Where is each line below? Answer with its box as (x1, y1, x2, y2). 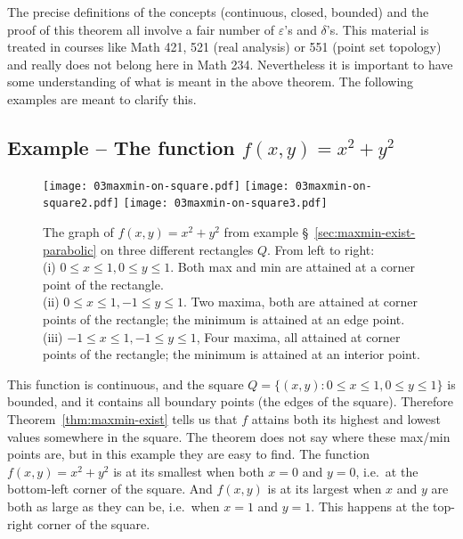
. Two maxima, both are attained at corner (183, 292, 418, 311)
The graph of (43, 223, 114, 241)
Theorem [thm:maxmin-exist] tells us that (7, 410, 238, 429)
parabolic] (43, 240, 97, 258)
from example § (223, 223, 309, 241)
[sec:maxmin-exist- (314, 223, 416, 241)
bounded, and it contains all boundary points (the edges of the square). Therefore (7, 392, 454, 411)
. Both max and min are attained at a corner (170, 257, 416, 276)
